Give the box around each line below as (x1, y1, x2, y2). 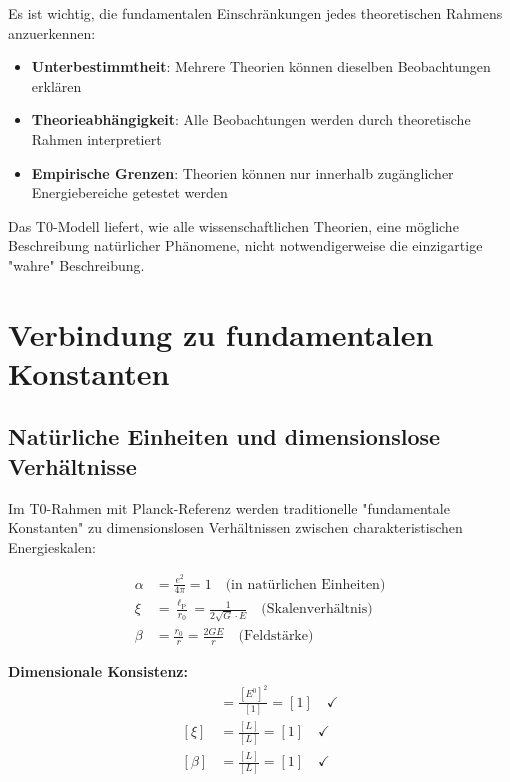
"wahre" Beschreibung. (8, 254, 145, 275)
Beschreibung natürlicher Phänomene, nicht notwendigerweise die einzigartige (8, 235, 483, 256)
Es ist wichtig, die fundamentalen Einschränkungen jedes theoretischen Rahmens (8, 3, 503, 23)
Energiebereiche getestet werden (31, 182, 228, 203)
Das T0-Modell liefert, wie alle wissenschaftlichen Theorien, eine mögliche (8, 215, 459, 236)
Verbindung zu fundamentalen (8, 313, 434, 354)
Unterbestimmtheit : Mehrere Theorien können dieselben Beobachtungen (31, 56, 491, 77)
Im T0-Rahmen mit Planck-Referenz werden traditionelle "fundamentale (8, 497, 450, 518)
